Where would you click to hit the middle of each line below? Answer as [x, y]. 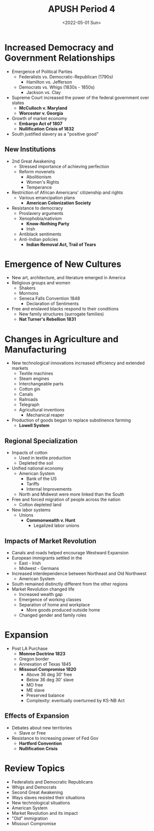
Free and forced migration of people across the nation [66, 499]
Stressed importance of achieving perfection [64, 166]
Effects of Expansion [37, 716]
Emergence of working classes [50, 599]
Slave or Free [32, 733]
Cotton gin [30, 389]
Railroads [28, 400]
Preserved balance [45, 695]
